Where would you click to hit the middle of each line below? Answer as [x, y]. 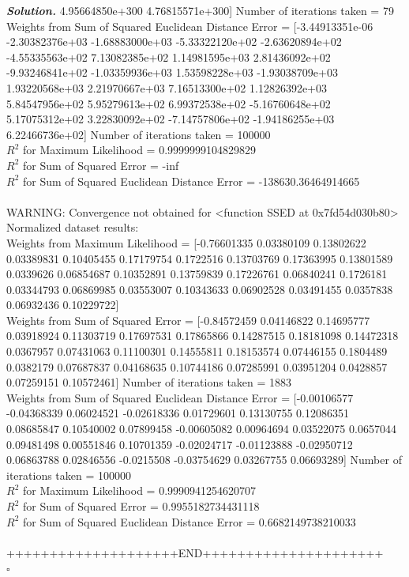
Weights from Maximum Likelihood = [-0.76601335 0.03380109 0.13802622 [186, 242]
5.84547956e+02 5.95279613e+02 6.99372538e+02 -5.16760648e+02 [169, 103]
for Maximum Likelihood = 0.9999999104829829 [139, 150]
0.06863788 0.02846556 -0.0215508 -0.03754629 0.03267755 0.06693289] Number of [204, 460]
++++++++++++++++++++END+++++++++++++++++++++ [195, 552]
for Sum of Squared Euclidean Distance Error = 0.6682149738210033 [189, 521]
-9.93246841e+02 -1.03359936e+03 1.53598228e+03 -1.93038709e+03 [172, 72]
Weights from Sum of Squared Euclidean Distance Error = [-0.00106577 [180, 397]
